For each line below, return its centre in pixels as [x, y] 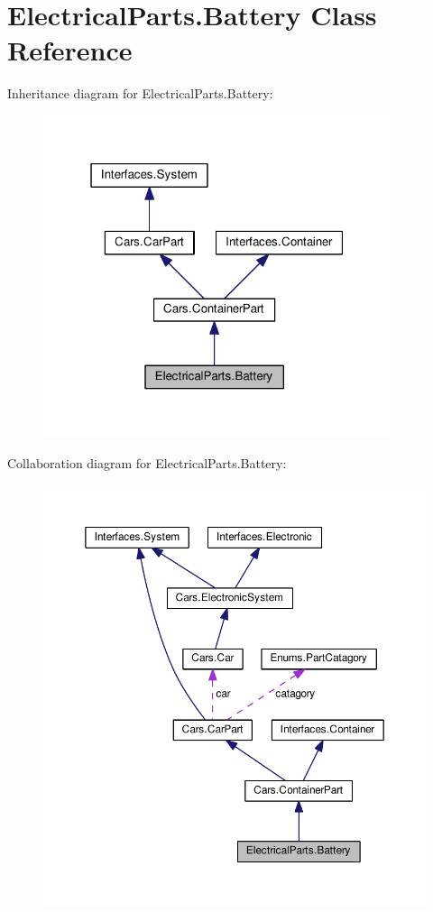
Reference [70, 50]
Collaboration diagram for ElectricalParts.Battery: [147, 462]
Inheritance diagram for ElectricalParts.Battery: [140, 93]
